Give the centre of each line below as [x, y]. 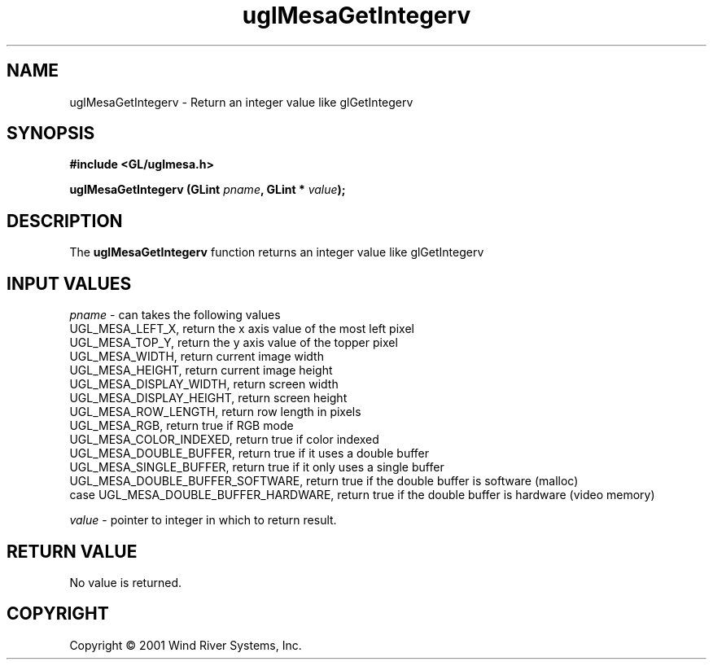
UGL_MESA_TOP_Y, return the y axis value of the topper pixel [234, 343]
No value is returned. [126, 582]
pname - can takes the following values [175, 315]
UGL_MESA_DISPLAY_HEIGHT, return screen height [208, 398]
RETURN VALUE [72, 551]
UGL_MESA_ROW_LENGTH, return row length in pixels [215, 412]
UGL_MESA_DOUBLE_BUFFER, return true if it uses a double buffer [249, 453]
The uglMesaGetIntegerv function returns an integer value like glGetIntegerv [277, 252]
